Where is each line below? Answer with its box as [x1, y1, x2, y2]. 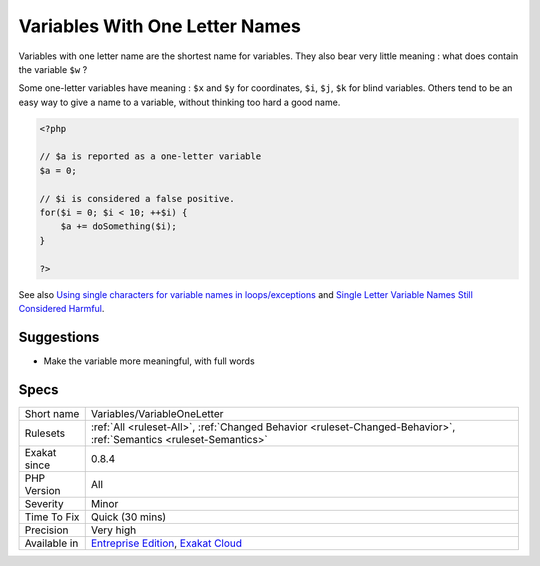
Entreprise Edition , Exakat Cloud [90, 536, 243, 550]
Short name [24, 406, 80, 420]
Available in [24, 536, 79, 550]
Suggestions [18, 328, 100, 345]
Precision [24, 523, 69, 537]
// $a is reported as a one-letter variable [39, 151, 262, 162]
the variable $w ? [18, 63, 88, 75]
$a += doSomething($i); [60, 221, 177, 232]
